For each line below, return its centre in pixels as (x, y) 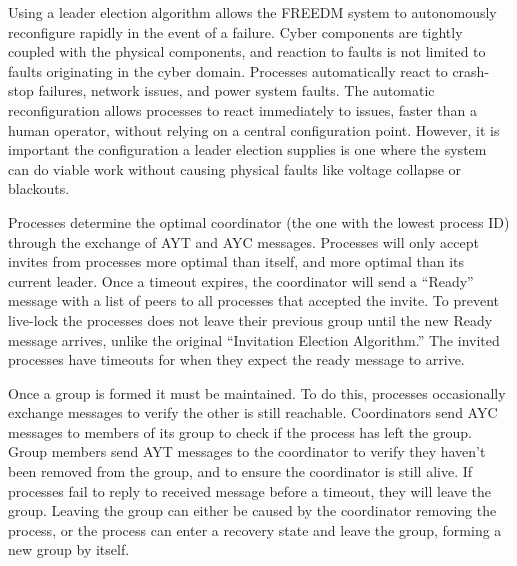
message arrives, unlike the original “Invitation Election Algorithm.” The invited (254, 339)
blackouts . (39, 188)
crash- (471, 70)
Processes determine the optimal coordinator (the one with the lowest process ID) (259, 221)
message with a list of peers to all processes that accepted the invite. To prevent (253, 300)
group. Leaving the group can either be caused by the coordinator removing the (252, 510)
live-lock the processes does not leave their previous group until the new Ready (250, 319)
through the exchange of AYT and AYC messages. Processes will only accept (243, 241)
